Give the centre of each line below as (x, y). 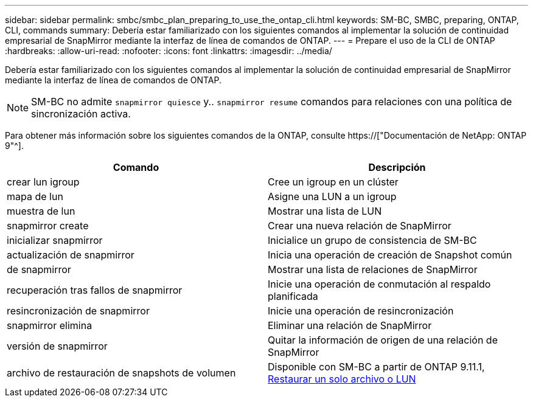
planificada (293, 296)
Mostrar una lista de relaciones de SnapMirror (373, 269)
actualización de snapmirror (71, 255)
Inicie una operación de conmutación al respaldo (379, 284)
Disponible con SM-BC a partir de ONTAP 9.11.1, (376, 367)
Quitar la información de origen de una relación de (383, 340)
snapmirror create (48, 226)
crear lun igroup (43, 182)
